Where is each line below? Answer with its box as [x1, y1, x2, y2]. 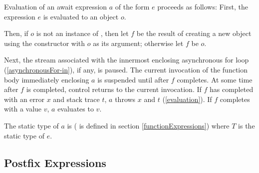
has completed [209, 84, 254, 94]
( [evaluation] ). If [162, 93, 212, 104]
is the [238, 120, 255, 130]
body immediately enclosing [4, 74, 89, 84]
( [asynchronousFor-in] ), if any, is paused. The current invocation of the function [4, 64, 248, 74]
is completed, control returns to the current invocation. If [26, 84, 202, 94]
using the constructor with [4, 37, 85, 48]
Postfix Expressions [4, 154, 106, 170]
